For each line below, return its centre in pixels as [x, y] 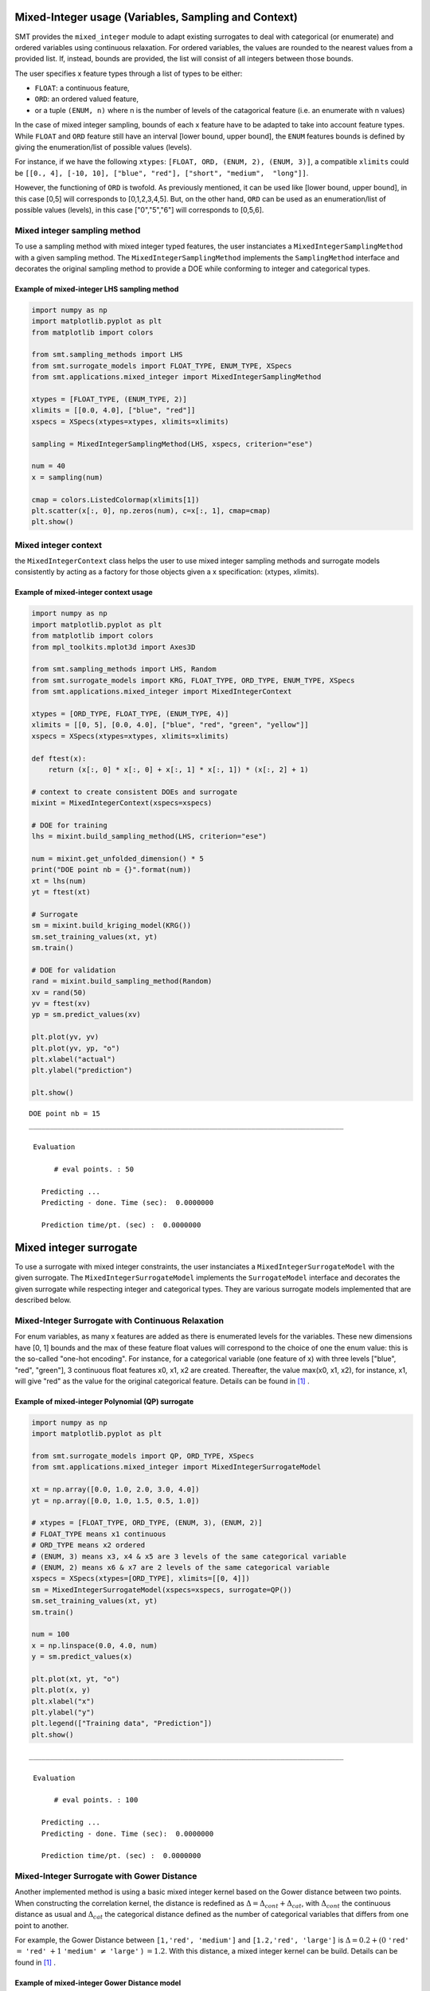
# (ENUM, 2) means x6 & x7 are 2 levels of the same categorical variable [181, 1567]
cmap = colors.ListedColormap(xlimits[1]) [115, 499]
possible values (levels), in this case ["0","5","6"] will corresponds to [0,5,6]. [139, 209]
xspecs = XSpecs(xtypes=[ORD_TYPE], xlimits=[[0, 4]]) [141, 1578]
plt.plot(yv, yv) [65, 1037]
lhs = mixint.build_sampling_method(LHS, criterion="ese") [149, 837]
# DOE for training [69, 825]
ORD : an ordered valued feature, [87, 99]
